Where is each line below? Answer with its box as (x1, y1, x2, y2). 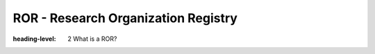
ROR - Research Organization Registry (12, 10, 237, 26)
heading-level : (12, 35, 56, 43)
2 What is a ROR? (67, 35, 117, 43)
